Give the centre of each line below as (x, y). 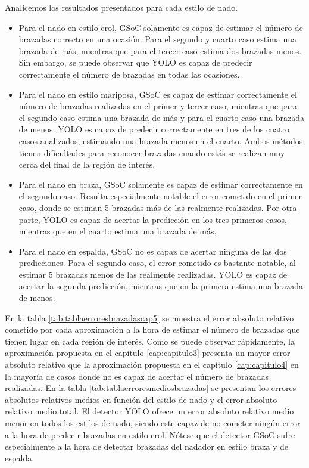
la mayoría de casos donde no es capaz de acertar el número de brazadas (137, 376)
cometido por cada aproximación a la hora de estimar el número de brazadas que (152, 329)
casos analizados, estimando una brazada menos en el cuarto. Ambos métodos (161, 140)
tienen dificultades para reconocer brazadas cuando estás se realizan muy (152, 152)
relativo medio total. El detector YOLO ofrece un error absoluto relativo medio (149, 411)
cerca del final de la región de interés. (87, 164)
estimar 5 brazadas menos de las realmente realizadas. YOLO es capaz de (153, 274)
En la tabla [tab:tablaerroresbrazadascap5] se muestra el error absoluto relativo (149, 317)
